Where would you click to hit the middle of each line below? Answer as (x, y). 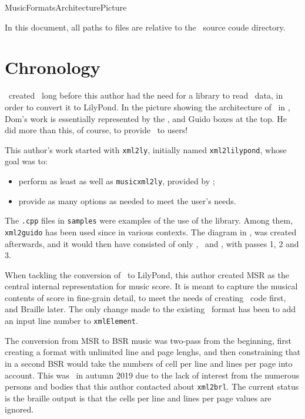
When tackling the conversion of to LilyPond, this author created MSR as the (147, 274)
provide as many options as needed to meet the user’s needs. (127, 200)
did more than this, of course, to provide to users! (96, 130)
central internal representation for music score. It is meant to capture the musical (151, 286)
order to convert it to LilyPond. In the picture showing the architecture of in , (148, 107)
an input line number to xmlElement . (71, 321)
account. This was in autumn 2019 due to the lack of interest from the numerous (152, 375)
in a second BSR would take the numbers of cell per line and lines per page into (149, 363)
